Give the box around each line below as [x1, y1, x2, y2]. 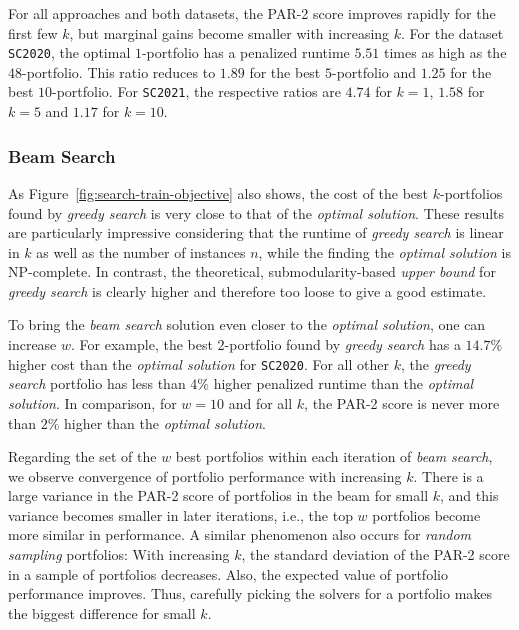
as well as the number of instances [36, 241, 246, 262]
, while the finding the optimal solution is [258, 241, 512, 262]
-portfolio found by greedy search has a [224, 334, 461, 355]
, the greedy [400, 353, 471, 374]
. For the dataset [401, 22, 504, 43]
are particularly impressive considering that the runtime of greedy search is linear [8, 222, 504, 243]
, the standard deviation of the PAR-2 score [241, 544, 510, 565]
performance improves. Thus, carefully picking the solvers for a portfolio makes [8, 583, 493, 604]
